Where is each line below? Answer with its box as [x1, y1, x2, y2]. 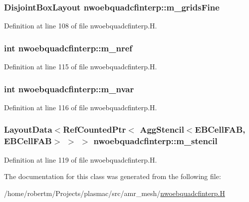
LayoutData [4, 123, 52, 136]
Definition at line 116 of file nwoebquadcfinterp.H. [4, 102, 157, 112]
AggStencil [140, 123, 184, 136]
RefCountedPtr [63, 123, 126, 136]
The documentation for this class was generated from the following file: [4, 171, 221, 182]
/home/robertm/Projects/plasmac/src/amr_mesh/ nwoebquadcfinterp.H [4, 188, 225, 198]
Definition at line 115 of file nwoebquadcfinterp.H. [4, 61, 157, 72]
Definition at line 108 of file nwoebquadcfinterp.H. [4, 20, 157, 31]
